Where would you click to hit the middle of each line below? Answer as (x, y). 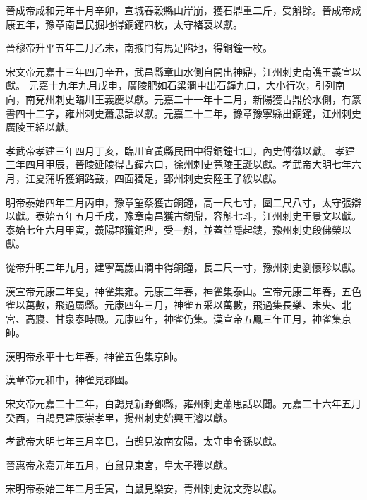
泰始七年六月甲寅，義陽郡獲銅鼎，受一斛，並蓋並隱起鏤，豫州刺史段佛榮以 (179, 229)
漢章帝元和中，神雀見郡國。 (70, 380)
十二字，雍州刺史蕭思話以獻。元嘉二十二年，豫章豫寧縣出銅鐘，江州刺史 (193, 113)
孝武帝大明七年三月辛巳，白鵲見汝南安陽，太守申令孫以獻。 (144, 441)
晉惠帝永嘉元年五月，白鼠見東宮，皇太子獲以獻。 (119, 464)
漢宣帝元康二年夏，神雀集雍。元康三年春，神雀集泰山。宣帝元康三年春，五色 (183, 291)
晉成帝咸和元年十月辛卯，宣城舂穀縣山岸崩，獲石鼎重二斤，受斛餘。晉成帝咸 (183, 10)
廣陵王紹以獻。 (40, 127)
